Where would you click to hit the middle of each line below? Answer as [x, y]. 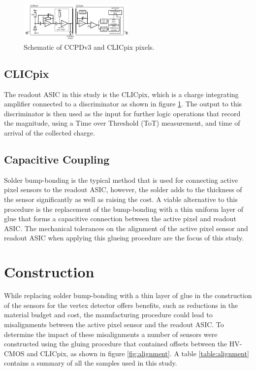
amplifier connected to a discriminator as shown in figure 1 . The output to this [123, 104]
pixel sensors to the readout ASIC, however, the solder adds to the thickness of [123, 189]
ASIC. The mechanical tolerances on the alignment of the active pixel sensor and [126, 228]
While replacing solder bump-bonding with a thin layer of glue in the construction [128, 295]
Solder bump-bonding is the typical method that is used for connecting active [121, 180]
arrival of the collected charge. [49, 133]
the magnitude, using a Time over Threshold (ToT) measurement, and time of [122, 123]
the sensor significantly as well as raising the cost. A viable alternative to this [121, 199]
